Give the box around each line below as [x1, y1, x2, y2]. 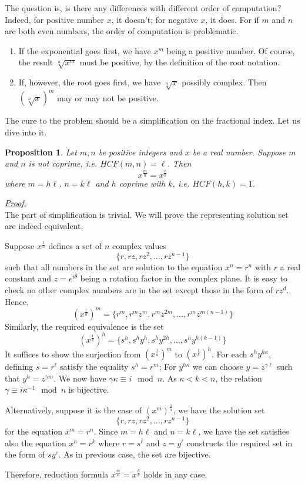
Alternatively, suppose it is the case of [5, 404, 142, 416]
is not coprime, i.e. [28, 157, 98, 170]
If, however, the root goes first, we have [18, 76, 161, 88]
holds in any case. [143, 468, 207, 480]
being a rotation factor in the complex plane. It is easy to [80, 272, 288, 284]
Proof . [5, 197, 26, 209]
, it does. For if [205, 13, 259, 25]
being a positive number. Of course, [166, 44, 295, 57]
